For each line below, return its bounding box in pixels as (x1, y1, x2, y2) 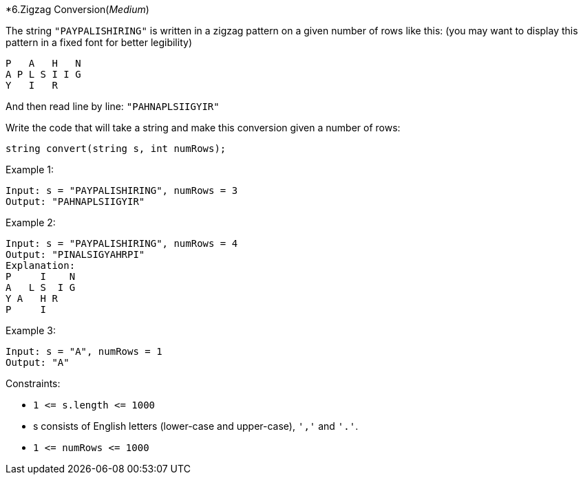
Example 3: (6, 325, 56, 336)
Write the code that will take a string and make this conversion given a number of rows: (6, 122, 401, 133)
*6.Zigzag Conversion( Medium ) (6, 3, 149, 15)
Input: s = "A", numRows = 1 (6, 346, 162, 357)
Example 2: (6, 217, 56, 228)
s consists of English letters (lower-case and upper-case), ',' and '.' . (33, 420, 359, 432)
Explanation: (6, 260, 76, 271)
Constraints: (6, 378, 61, 389)
